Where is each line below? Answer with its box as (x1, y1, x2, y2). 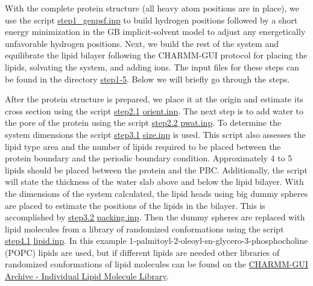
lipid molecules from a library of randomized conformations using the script (5, 222, 284, 235)
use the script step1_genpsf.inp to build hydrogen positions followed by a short (5, 13, 298, 26)
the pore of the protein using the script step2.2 (5, 116, 178, 129)
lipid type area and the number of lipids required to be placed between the (5, 140, 281, 152)
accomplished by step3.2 (5, 211, 94, 223)
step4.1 (5, 234, 31, 247)
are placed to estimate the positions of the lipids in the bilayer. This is (5, 199, 265, 211)
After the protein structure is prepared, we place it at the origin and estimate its (5, 93, 303, 105)
